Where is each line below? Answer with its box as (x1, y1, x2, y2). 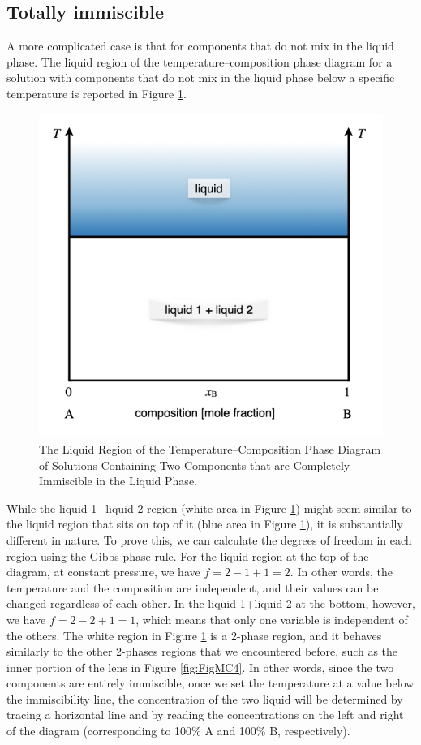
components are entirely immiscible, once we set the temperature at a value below (6, 674, 415, 691)
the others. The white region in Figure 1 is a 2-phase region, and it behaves (6, 627, 382, 644)
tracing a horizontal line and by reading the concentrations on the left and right (6, 706, 404, 723)
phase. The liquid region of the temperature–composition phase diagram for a (6, 53, 393, 70)
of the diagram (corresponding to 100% (6, 722, 201, 739)
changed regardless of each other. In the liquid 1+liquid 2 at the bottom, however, (6, 595, 415, 612)
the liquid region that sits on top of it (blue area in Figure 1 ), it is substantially (6, 515, 403, 532)
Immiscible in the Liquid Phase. (39, 472, 197, 489)
